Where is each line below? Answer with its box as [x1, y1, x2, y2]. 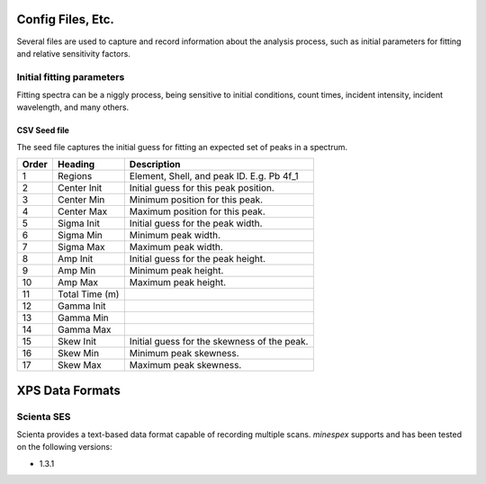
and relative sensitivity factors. [16, 48, 130, 58]
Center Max [57, 205, 108, 218]
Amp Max [57, 276, 99, 289]
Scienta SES [16, 410, 71, 423]
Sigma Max [57, 241, 105, 254]
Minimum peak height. [129, 264, 224, 277]
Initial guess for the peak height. [129, 253, 265, 265]
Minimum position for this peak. [129, 193, 264, 206]
